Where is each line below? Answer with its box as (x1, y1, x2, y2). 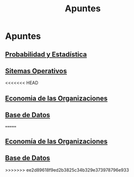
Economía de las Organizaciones (5, 137, 108, 146)
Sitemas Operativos (5, 67, 67, 75)
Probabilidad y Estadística (5, 50, 87, 59)
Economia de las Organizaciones (5, 94, 108, 102)
